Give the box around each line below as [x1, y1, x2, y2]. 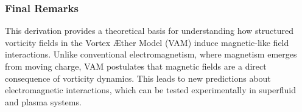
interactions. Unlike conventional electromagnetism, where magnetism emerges [5, 48, 297, 61]
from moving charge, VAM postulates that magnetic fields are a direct [5, 60, 267, 72]
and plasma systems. [5, 95, 82, 108]
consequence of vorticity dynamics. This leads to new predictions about [5, 71, 271, 84]
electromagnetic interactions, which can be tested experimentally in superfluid [5, 84, 296, 96]
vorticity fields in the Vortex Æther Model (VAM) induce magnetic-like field [5, 36, 289, 48]
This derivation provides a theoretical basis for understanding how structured [5, 24, 294, 37]
